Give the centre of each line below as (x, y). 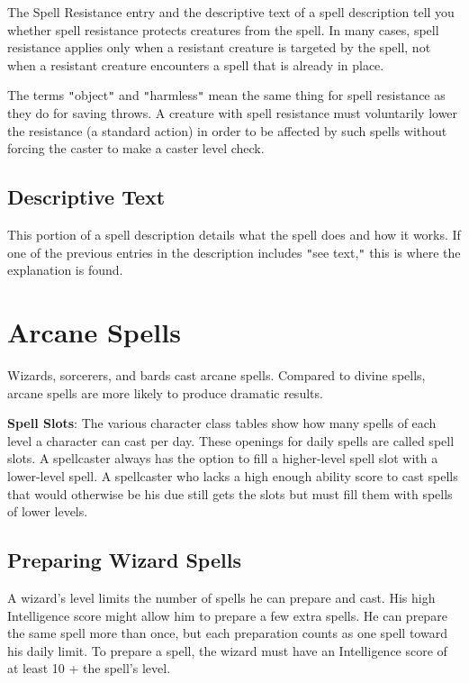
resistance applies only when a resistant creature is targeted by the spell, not (219, 47)
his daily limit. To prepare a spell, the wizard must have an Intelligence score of (227, 650)
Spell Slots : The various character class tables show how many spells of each (222, 423)
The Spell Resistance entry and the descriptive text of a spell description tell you (231, 12)
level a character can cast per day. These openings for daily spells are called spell (231, 440)
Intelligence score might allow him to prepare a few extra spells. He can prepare (227, 615)
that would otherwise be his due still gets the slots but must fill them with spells (230, 493)
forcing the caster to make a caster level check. (136, 148)
